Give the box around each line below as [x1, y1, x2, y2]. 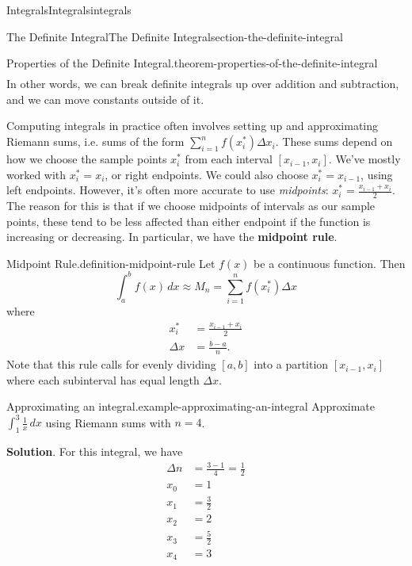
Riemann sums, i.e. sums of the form [6, 133, 185, 150]
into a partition [254, 356, 329, 373]
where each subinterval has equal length [6, 371, 200, 388]
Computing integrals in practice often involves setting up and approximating [6, 117, 378, 134]
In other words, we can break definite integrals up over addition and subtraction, [6, 75, 399, 92]
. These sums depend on [275, 133, 393, 150]
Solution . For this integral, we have [6, 443, 183, 460]
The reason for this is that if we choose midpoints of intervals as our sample [6, 197, 376, 214]
